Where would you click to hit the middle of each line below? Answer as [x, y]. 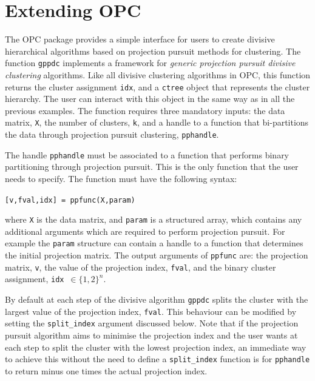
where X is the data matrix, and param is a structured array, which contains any [154, 219]
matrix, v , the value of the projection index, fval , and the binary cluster [141, 267]
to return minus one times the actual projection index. [106, 370]
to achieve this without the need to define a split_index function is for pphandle [157, 359]
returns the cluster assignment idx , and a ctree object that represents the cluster [157, 86]
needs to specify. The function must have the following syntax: [121, 178]
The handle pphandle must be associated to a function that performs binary [147, 154]
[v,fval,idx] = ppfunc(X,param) [70, 200]
